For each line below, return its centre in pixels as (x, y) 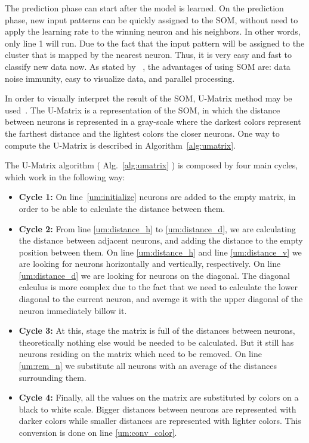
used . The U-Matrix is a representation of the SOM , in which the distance (143, 110)
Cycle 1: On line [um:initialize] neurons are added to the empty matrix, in (157, 197)
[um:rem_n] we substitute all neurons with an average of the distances (148, 366)
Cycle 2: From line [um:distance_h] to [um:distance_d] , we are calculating (157, 228)
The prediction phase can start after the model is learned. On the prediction (144, 8)
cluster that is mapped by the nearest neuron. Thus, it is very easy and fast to (148, 55)
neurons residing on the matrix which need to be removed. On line (140, 354)
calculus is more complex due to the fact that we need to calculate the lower (158, 287)
